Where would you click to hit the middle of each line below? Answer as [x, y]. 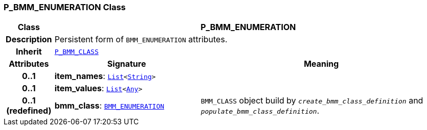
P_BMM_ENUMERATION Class [65, 7]
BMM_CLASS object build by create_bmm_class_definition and [312, 101]
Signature [127, 64]
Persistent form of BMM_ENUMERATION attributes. [141, 40]
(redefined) [29, 111]
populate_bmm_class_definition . [260, 111]
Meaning [321, 64]
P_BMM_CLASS [76, 51]
